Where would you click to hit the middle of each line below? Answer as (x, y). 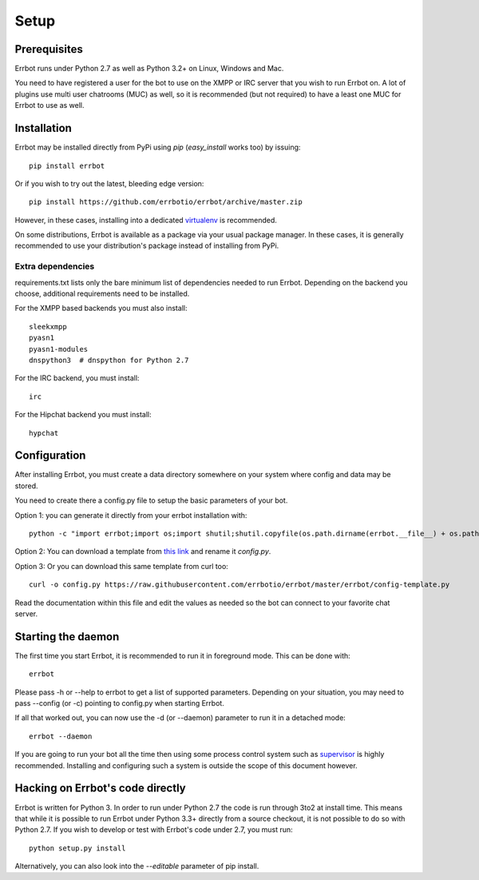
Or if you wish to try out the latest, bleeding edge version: (109, 183)
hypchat (44, 433)
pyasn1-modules (59, 349)
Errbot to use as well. (49, 106)
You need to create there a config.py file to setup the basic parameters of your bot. (151, 500)
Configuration (50, 456)
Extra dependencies (55, 266)
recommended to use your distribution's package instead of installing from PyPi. (147, 246)
